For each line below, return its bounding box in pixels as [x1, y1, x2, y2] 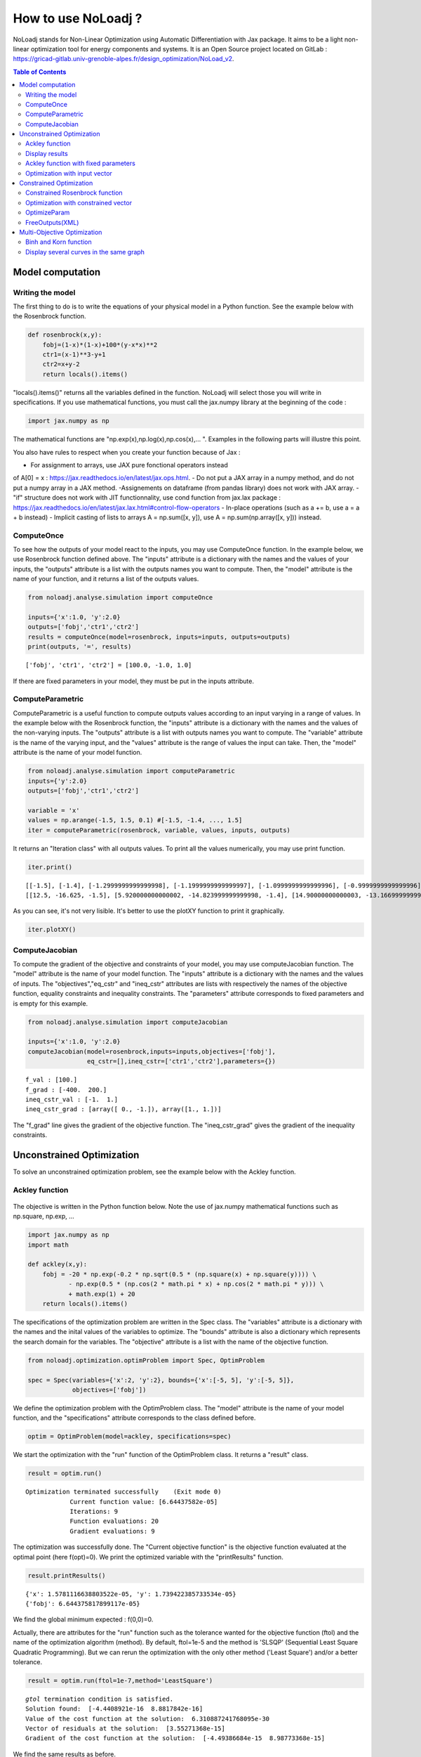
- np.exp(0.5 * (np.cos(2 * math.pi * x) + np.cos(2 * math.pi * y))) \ [68, 1280, 324, 1288]
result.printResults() [27, 1571, 106, 1579]
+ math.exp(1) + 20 [68, 1290, 136, 1298]
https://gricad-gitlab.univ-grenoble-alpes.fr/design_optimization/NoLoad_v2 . [13, 55, 234, 63]
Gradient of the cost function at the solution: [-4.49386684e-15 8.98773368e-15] [25, 1735, 326, 1742]
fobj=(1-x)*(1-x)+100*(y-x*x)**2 [42, 341, 158, 349]
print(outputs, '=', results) [27, 643, 132, 651]
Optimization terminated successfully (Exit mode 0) [25, 1488, 222, 1496]
